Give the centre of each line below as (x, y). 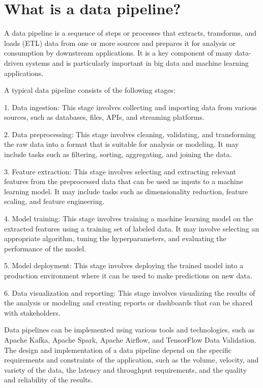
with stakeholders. (32, 312)
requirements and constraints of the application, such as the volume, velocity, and (131, 360)
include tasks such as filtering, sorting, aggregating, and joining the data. (118, 154)
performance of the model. (45, 248)
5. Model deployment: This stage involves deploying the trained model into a (124, 265)
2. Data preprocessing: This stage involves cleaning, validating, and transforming (130, 134)
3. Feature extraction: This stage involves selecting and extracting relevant (120, 171)
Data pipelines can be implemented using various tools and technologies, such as (129, 330)
